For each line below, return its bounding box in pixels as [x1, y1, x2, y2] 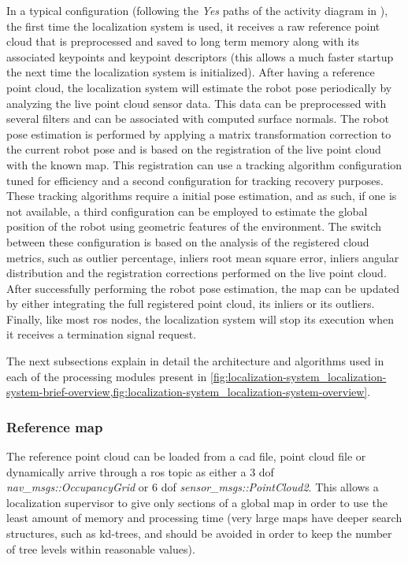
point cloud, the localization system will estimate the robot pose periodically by [6, 79, 392, 95]
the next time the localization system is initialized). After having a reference [6, 64, 375, 80]
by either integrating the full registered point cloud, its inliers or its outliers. [6, 295, 375, 312]
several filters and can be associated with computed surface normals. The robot [6, 110, 389, 127]
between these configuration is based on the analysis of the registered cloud [6, 233, 369, 250]
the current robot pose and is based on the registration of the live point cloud [6, 141, 381, 157]
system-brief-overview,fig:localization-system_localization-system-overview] [6, 383, 368, 400]
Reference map [6, 417, 103, 436]
